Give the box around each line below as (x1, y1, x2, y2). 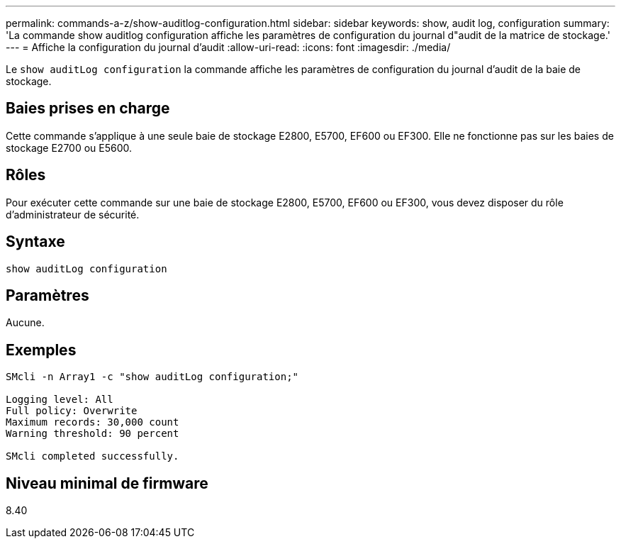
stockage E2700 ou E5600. (6, 141, 133, 154)
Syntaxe (6, 233, 65, 251)
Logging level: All (6, 394, 113, 406)
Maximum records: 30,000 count (6, 416, 179, 428)
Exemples (6, 340, 77, 359)
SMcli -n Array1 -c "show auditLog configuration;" (6, 371, 299, 383)
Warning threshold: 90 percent (6, 428, 179, 440)
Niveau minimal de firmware (6, 474, 208, 492)
